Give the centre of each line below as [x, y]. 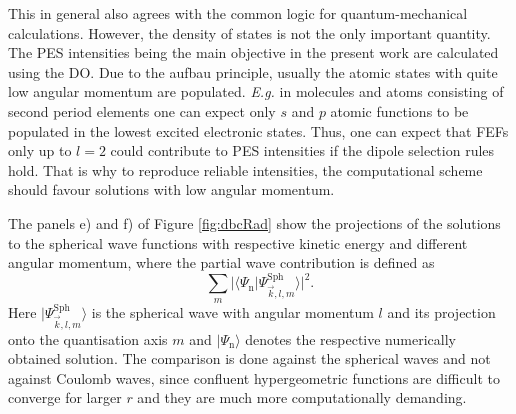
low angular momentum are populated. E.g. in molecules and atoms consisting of [256, 91]
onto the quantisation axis [88, 338]
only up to [40, 150]
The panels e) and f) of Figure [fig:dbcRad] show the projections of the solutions [254, 222]
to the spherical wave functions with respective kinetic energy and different [238, 242]
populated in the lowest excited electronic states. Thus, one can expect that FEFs [258, 130]
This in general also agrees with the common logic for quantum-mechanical [238, 13]
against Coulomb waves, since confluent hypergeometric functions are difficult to [254, 377]
